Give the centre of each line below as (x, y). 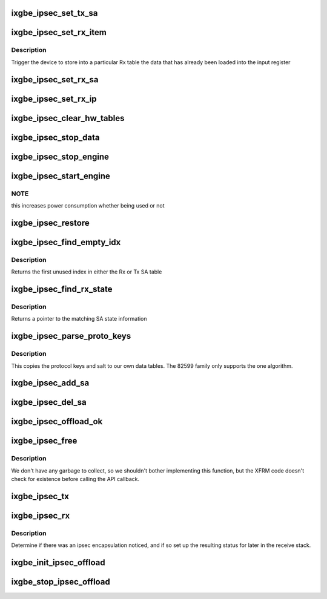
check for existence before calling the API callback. (75, 479)
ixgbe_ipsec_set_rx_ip (54, 99)
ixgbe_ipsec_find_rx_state (62, 289)
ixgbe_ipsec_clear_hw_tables (68, 118)
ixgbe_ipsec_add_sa (50, 383)
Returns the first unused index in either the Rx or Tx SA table (87, 272)
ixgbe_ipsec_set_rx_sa (55, 80)
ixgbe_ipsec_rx (41, 515)
